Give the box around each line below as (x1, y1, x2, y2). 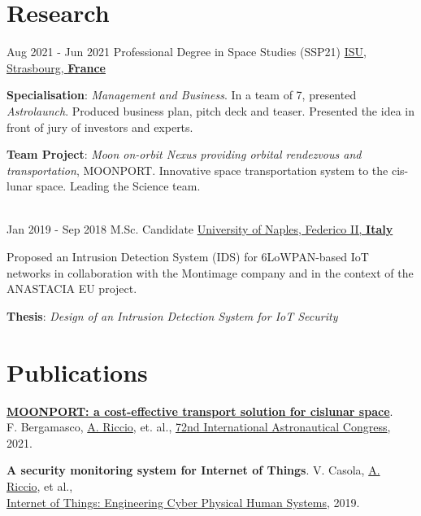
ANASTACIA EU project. (7, 280, 137, 297)
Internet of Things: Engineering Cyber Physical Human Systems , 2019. (7, 493, 360, 510)
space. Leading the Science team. (36, 177, 201, 195)
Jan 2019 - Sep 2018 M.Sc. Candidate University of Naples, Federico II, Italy (7, 221, 393, 238)
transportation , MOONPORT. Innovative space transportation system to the (7, 161, 388, 178)
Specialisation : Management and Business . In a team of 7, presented (7, 86, 357, 103)
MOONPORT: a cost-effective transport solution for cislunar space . (7, 402, 393, 419)
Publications (7, 355, 148, 388)
